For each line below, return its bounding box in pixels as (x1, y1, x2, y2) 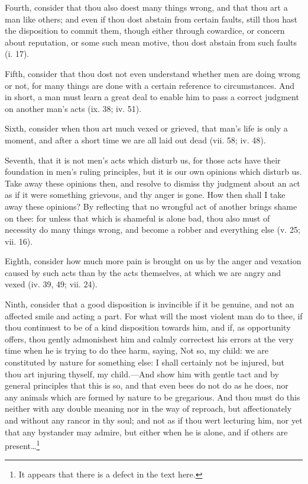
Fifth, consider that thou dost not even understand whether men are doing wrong (5, 67, 300, 79)
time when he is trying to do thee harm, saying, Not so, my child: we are (5, 344, 268, 357)
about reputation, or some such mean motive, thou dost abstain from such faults (5, 36, 297, 48)
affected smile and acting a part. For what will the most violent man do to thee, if (5, 309, 303, 322)
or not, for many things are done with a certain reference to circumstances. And (5, 79, 295, 91)
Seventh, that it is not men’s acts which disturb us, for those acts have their (5, 153, 281, 166)
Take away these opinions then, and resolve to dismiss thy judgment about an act (5, 177, 300, 189)
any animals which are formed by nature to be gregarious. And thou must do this (5, 390, 300, 403)
